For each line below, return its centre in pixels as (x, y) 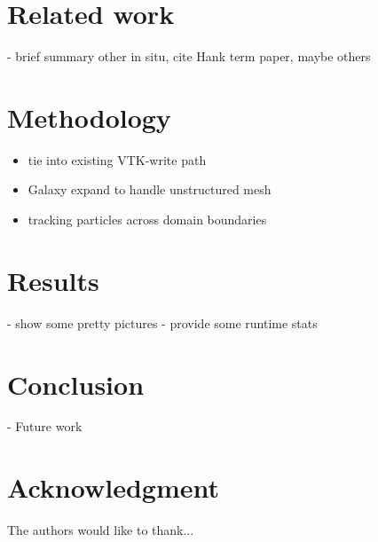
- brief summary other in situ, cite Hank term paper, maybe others (189, 56)
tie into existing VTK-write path (117, 159)
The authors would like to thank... (101, 530)
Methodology (89, 117)
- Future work (45, 426)
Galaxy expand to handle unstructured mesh (150, 189)
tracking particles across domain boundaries (147, 220)
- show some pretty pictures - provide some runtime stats (162, 322)
